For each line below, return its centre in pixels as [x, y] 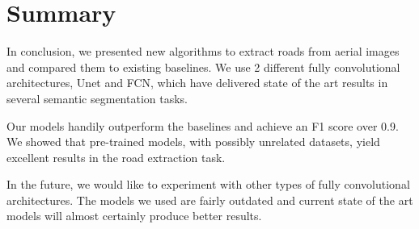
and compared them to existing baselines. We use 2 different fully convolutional [203, 67]
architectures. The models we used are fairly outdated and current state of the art [210, 200]
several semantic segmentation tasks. [97, 98]
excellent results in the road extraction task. [116, 157]
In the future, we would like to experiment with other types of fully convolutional [208, 184]
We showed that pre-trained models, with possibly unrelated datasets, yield [193, 142]
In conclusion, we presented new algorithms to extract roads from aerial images [203, 51]
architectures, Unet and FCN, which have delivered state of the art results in [197, 83]
